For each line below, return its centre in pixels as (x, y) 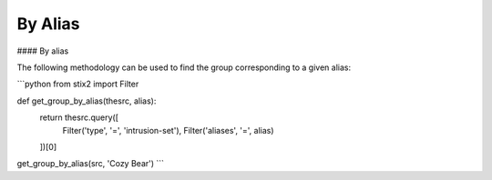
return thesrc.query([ (79, 117)
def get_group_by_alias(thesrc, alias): (87, 101)
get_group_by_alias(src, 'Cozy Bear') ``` (90, 164)
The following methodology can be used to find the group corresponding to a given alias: (184, 67)
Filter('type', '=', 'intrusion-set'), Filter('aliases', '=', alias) (168, 130)
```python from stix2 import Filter (78, 84)
